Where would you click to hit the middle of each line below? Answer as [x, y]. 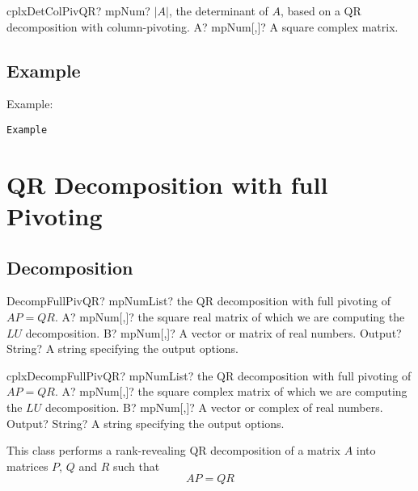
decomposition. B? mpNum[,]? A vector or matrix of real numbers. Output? [213, 332]
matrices [27, 466]
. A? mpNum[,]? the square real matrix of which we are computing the [230, 317]
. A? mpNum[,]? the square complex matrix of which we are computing [231, 391]
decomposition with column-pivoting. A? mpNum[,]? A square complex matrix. [203, 26]
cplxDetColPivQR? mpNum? [78, 10]
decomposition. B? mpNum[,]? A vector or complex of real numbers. [214, 407]
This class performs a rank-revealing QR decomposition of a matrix [173, 450]
